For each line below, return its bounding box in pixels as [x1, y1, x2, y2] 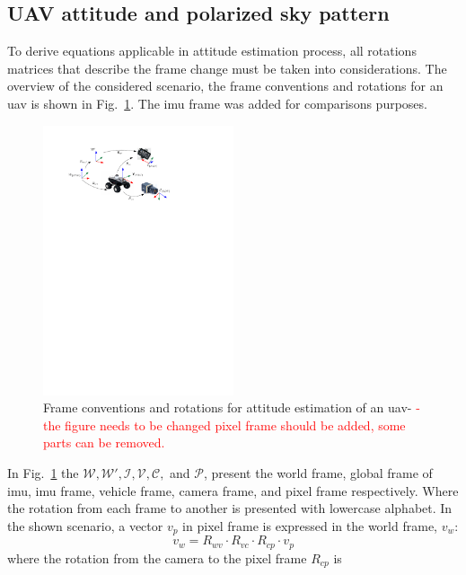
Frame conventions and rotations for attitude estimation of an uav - [43, 398, 412, 417]
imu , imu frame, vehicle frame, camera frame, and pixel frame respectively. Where [7, 481, 459, 500]
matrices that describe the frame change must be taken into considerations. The [7, 58, 447, 77]
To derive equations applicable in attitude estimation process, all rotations [7, 41, 417, 60]
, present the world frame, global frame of [203, 463, 433, 482]
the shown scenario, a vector [7, 516, 163, 535]
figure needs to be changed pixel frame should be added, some [65, 415, 406, 434]
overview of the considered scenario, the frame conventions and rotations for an [7, 76, 444, 95]
